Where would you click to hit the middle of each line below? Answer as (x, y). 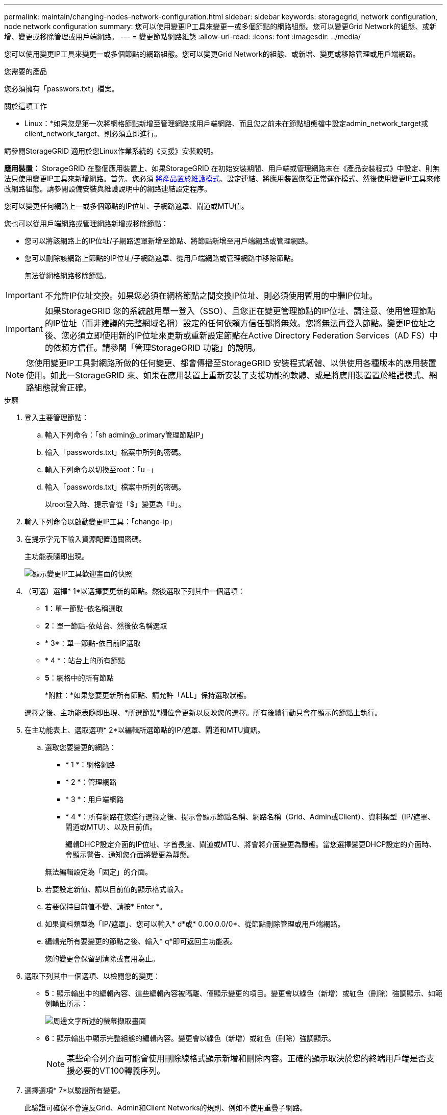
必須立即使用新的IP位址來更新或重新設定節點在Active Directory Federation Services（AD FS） (249, 335)
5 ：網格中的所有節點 (79, 678)
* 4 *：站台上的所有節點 (85, 660)
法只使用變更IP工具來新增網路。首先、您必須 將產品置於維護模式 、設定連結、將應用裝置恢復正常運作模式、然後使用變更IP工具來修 (222, 178)
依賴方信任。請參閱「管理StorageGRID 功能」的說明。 (156, 348)
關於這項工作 (26, 106)
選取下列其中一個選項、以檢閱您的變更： (92, 976)
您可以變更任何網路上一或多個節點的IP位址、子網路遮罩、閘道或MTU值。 (126, 206)
